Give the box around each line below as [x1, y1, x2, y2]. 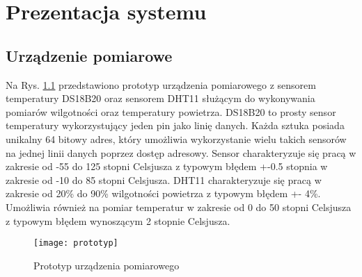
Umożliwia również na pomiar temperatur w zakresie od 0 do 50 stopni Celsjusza [6, 199, 352, 214]
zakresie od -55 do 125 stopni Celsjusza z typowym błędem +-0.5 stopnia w [6, 159, 328, 174]
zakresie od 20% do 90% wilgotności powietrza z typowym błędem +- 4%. [6, 186, 321, 201]
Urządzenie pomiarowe [6, 44, 173, 66]
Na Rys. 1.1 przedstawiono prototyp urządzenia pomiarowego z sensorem [6, 77, 316, 92]
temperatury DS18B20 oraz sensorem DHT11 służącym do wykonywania [6, 91, 315, 106]
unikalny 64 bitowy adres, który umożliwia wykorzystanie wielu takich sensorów [6, 131, 347, 146]
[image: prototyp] [33, 238, 118, 249]
